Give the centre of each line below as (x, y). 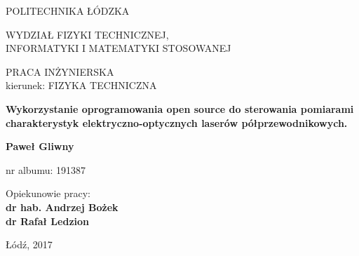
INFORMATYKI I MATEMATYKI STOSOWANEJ (118, 48)
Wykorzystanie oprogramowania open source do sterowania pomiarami (180, 108)
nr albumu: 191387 (46, 169)
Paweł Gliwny (40, 146)
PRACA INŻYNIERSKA (60, 71)
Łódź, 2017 (29, 244)
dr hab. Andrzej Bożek (62, 207)
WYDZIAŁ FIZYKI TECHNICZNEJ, (87, 34)
